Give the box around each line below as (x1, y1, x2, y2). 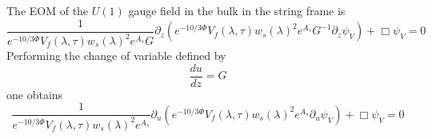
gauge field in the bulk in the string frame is (128, 2, 346, 18)
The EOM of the (6, 2, 89, 18)
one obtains (6, 85, 63, 102)
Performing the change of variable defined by (6, 47, 226, 63)
